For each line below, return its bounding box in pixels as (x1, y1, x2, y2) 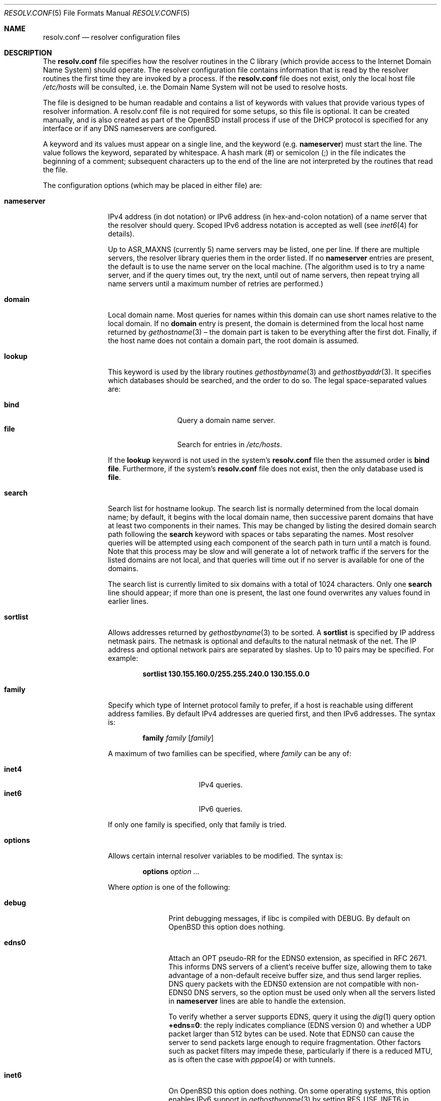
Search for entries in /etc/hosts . (177, 440, 282, 449)
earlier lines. (108, 597, 149, 605)
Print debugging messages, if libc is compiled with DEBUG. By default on (168, 914, 410, 923)
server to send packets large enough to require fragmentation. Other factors (168, 1038, 421, 1047)
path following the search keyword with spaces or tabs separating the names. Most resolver (108, 530, 414, 538)
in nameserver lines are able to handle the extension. (168, 997, 346, 1005)
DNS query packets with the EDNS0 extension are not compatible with (168, 980, 402, 988)
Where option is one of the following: (108, 883, 231, 891)
